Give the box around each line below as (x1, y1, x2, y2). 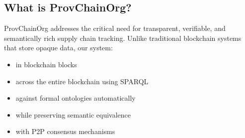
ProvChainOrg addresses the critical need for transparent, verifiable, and (4, 23, 226, 33)
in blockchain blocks (15, 59, 77, 69)
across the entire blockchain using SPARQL (15, 76, 149, 86)
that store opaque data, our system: (4, 42, 113, 53)
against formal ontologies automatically (15, 93, 136, 103)
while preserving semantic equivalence (15, 109, 131, 120)
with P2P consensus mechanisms (15, 126, 115, 137)
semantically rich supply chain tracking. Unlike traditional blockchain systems (4, 32, 242, 43)
